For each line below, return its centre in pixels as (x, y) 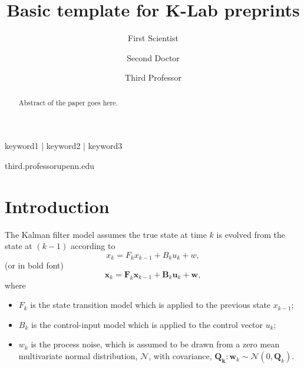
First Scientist (153, 38)
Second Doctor (153, 57)
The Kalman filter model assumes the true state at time (106, 234)
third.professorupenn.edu (49, 165)
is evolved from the (251, 234)
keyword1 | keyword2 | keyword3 (64, 146)
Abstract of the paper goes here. (68, 102)
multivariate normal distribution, (78, 356)
